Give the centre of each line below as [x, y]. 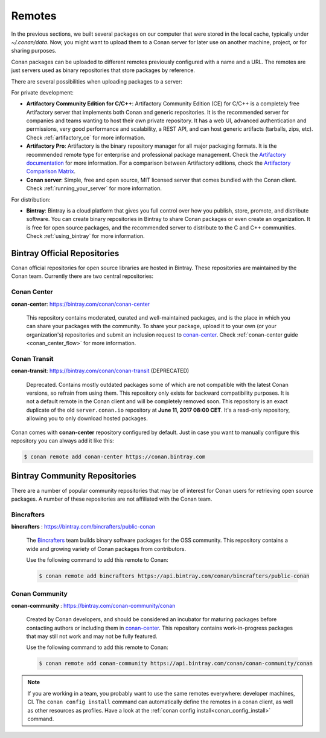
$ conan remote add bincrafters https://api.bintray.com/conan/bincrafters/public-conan [174, 576]
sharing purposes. [34, 51]
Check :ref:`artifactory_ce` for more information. [86, 137]
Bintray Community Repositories [74, 476]
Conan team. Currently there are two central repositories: [82, 276]
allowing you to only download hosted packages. [87, 418]
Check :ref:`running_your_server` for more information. [94, 188]
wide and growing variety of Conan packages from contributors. [106, 549]
